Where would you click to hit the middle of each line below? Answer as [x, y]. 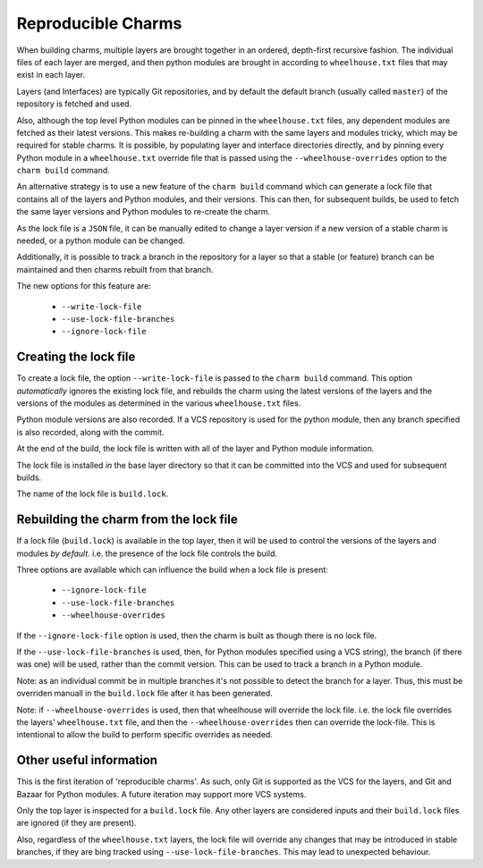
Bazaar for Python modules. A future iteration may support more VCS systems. [161, 794]
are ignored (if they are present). [76, 823]
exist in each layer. [51, 75]
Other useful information [87, 760]
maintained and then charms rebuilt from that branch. [115, 269]
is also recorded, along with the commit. [90, 432]
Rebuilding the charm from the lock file [127, 520]
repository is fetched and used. [74, 104]
